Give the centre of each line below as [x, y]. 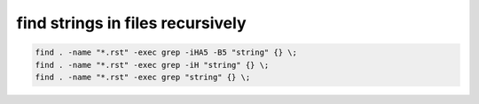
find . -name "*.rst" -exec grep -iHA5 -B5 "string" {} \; [166, 52]
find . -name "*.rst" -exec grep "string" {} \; [143, 77]
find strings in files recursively [132, 23]
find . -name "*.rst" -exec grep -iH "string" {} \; [152, 65]
